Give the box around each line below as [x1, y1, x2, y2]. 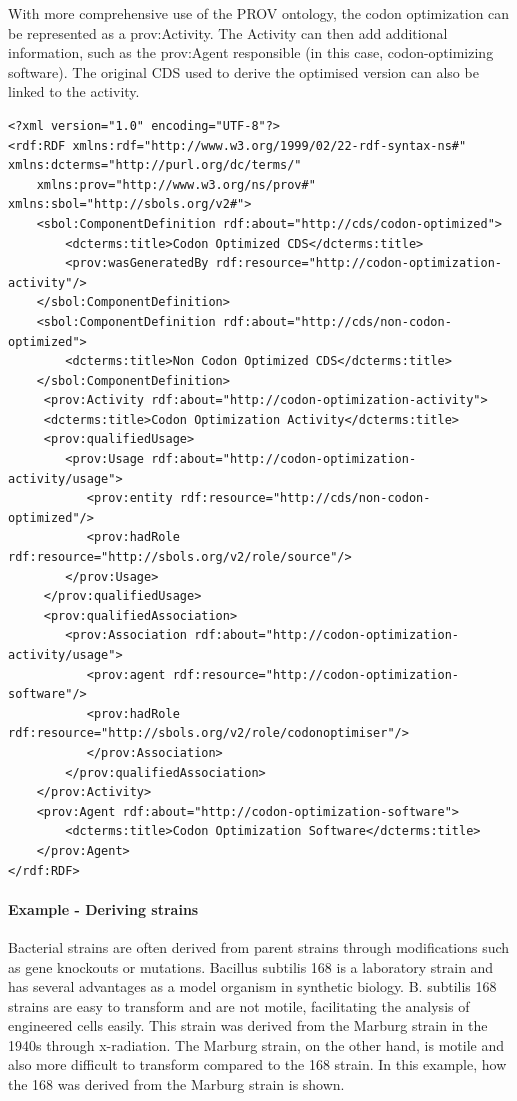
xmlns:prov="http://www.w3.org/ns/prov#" [36, 177, 316, 192]
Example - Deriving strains [8, 898, 199, 919]
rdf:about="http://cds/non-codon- [222, 314, 452, 329]
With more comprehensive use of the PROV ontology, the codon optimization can [8, 3, 510, 23]
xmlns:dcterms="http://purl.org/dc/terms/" [8, 158, 302, 173]
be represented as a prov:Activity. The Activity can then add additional [8, 22, 448, 43]
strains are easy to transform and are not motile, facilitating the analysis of [8, 995, 470, 1016]
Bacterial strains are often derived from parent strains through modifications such [8, 936, 510, 957]
